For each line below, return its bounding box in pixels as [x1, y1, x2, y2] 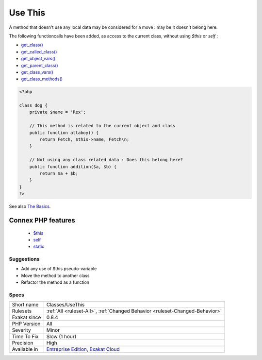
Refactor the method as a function [21, 279, 90, 285]
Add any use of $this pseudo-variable [21, 266, 97, 272]
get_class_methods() [21, 76, 63, 82]
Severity [12, 327, 31, 334]
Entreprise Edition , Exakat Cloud [46, 346, 120, 353]
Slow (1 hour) [46, 333, 77, 340]
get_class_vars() [21, 69, 53, 75]
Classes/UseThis [46, 301, 85, 308]
